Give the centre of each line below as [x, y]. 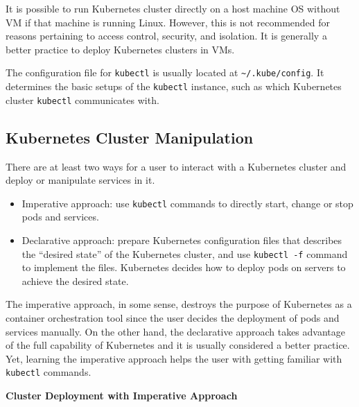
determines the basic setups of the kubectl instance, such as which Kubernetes [174, 86]
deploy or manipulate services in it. [80, 180]
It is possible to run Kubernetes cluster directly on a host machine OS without [173, 8]
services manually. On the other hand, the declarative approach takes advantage [175, 331]
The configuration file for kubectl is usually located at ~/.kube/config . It [165, 72]
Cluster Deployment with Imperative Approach [122, 396]
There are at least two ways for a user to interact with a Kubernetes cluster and [176, 166]
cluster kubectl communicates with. [82, 99]
